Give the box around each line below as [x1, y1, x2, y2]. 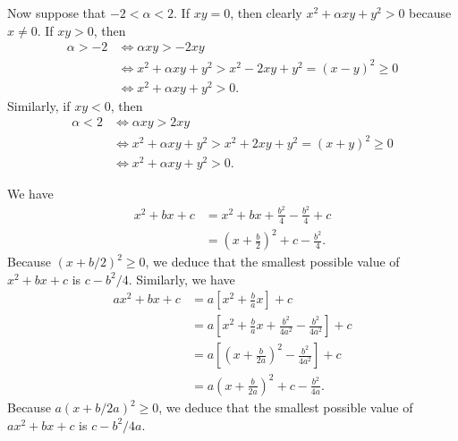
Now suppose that [7, 4, 106, 21]
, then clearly [230, 4, 302, 21]
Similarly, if [7, 96, 71, 114]
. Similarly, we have [128, 269, 235, 288]
